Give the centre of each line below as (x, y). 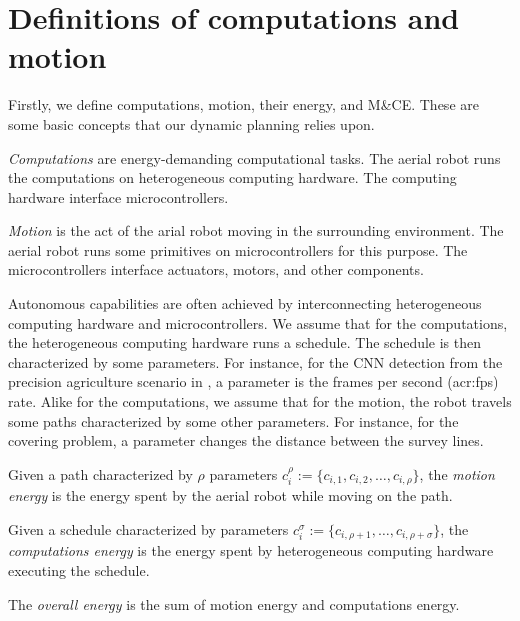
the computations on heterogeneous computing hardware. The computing (232, 177)
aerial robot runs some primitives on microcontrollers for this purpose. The (238, 249)
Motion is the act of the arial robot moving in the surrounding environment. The (256, 230)
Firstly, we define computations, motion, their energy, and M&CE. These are (243, 104)
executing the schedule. (79, 569)
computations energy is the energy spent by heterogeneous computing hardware (251, 550)
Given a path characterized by (100, 473)
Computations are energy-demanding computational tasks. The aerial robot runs (254, 157)
